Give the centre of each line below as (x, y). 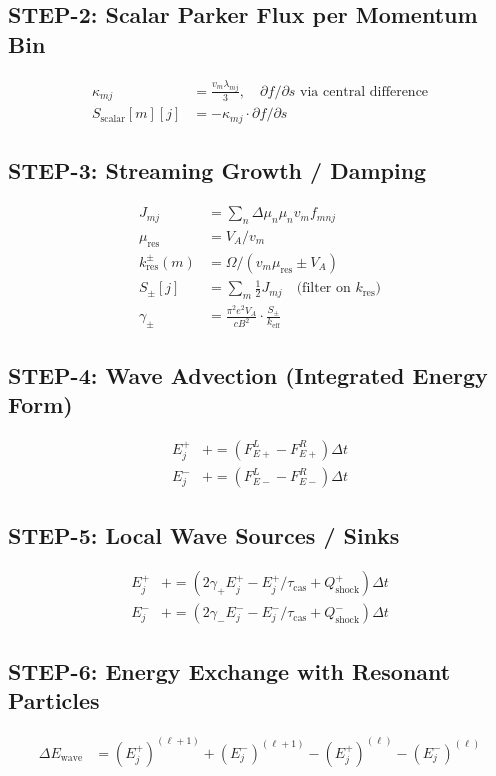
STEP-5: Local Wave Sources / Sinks (204, 534)
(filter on (323, 288)
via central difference (364, 91)
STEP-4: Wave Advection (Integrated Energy (248, 374)
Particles (54, 700)
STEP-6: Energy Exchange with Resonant (229, 670)
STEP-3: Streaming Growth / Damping (217, 170)
